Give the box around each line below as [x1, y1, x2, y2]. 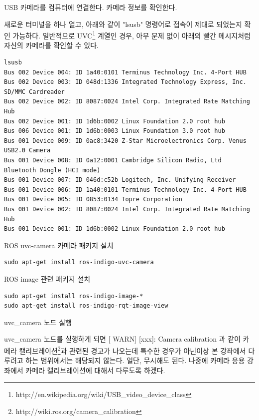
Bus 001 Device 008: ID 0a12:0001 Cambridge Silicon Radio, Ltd [4, 156, 222, 164]
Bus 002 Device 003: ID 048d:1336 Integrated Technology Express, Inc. [4, 78, 247, 86]
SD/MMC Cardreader [4, 88, 65, 95]
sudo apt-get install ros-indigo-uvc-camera [4, 259, 154, 266]
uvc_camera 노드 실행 [4, 317, 72, 327]
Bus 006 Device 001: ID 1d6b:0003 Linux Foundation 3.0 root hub [4, 127, 225, 135]
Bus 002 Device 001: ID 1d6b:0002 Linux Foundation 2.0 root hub [4, 117, 225, 125]
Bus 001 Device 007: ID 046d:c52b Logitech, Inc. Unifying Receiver [4, 176, 236, 184]
